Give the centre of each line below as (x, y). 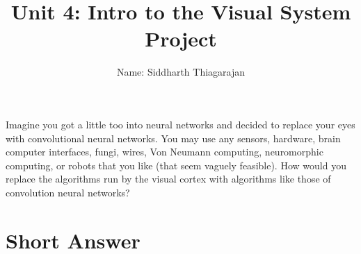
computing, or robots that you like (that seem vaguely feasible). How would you (176, 165)
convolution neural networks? (68, 192)
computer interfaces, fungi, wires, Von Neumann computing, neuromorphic (165, 152)
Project (181, 39)
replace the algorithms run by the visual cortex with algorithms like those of (168, 179)
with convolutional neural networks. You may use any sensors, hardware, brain (173, 138)
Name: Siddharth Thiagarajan (181, 72)
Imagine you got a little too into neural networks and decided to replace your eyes (180, 124)
